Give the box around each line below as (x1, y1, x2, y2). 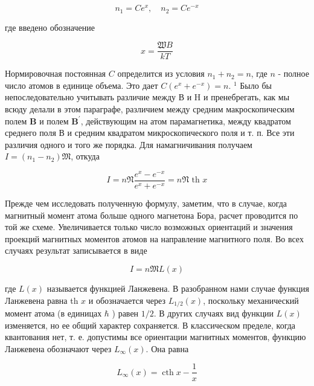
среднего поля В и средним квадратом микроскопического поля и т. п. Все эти (5, 126, 295, 139)
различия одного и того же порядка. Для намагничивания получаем (5, 138, 252, 150)
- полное (278, 67, 309, 80)
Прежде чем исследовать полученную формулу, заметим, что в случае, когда (5, 197, 287, 210)
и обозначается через (88, 294, 165, 306)
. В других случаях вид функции (153, 307, 274, 320)
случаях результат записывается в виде (5, 244, 147, 257)
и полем (39, 114, 69, 127)
